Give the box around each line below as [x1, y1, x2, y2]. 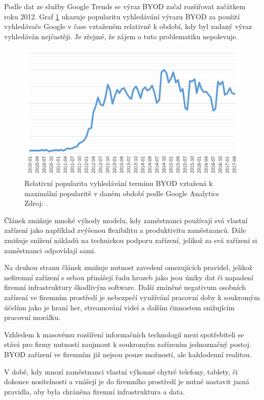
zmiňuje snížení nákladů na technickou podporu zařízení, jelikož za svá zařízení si [4, 234, 257, 245]
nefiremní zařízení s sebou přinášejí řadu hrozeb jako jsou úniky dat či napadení [4, 272, 253, 282]
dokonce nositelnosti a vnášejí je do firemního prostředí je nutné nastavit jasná [4, 376, 250, 387]
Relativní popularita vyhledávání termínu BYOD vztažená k [24, 178, 213, 189]
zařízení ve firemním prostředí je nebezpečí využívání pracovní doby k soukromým [4, 291, 260, 302]
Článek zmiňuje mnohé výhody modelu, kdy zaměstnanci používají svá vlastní [4, 215, 248, 225]
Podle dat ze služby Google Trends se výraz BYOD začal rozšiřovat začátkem [4, 1, 246, 11]
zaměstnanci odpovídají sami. [4, 245, 96, 255]
